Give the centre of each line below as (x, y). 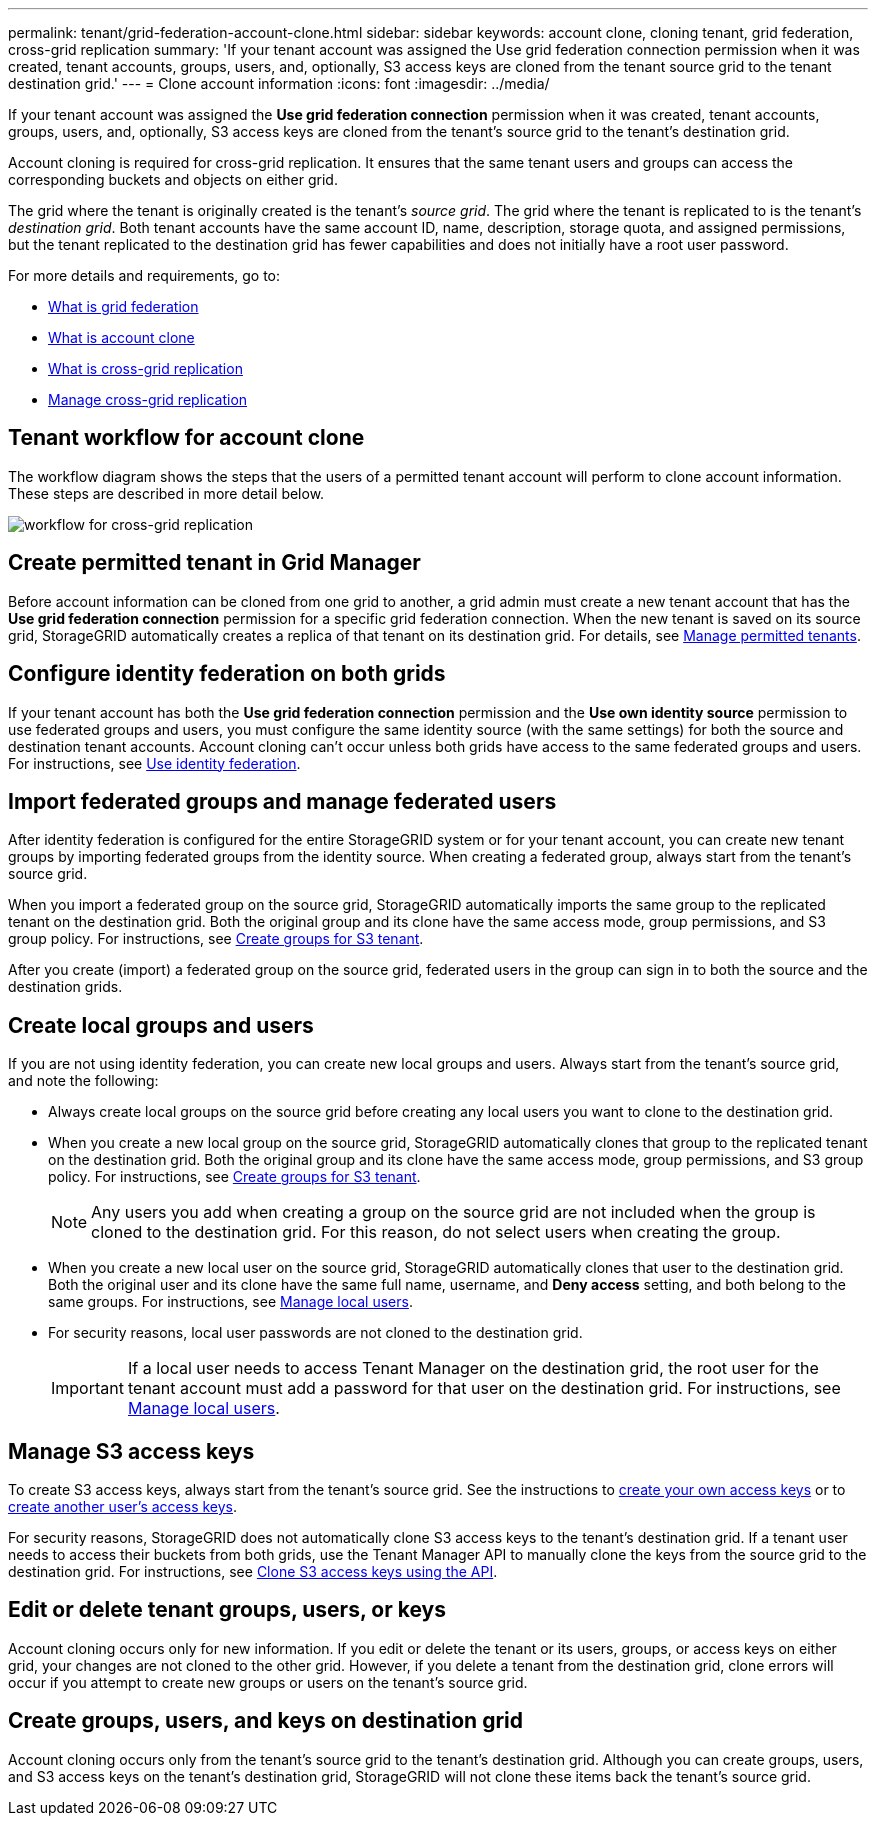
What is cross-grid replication (145, 368)
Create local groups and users (161, 1025)
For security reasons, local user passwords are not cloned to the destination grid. (315, 1333)
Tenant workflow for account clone (186, 438)
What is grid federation (123, 306)
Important (87, 1388)
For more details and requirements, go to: (144, 275)
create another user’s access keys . (123, 1507)
